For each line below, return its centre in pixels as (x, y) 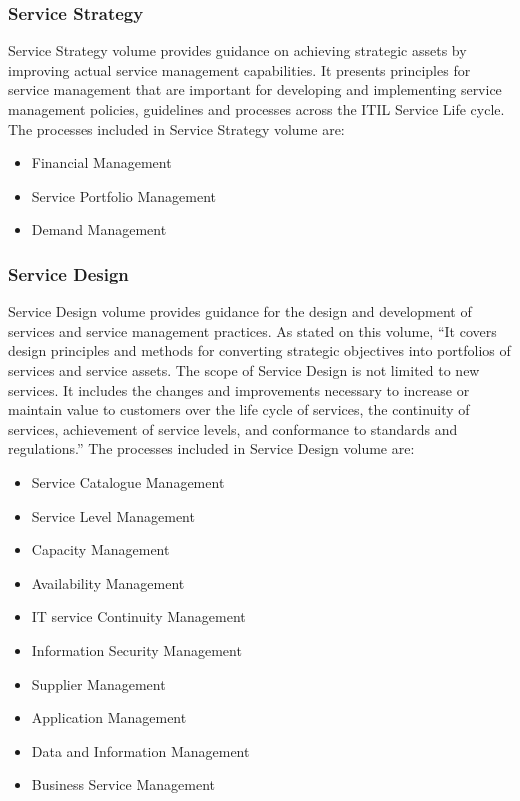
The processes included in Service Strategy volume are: (176, 128)
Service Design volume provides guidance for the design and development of (240, 311)
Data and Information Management (140, 750)
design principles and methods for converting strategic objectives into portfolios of (259, 350)
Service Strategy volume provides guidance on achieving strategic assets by (237, 50)
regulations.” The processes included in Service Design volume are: (211, 448)
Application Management (109, 717)
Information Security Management (136, 649)
